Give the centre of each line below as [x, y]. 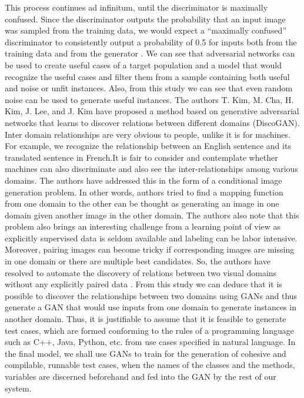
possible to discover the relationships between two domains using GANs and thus [151, 295]
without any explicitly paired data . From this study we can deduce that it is [143, 284]
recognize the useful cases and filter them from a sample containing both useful [147, 76]
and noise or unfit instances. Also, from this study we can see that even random [149, 88]
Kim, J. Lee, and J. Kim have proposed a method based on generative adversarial [152, 111]
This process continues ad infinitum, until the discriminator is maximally [136, 7]
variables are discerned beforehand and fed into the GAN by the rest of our [141, 376]
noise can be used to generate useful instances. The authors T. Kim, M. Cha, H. [149, 99]
